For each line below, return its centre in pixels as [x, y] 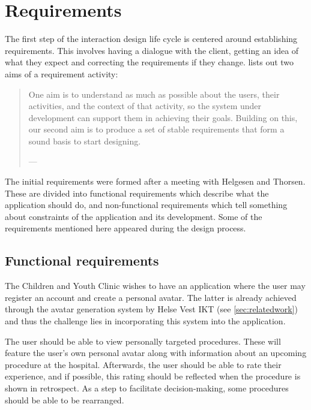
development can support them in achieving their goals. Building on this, [163, 117]
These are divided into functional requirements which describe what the [137, 193]
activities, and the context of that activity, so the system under [145, 106]
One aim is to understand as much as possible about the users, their [154, 94]
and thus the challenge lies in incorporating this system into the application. [145, 321]
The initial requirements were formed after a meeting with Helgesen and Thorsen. [155, 181]
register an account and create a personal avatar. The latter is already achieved [151, 297]
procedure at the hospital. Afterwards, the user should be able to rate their [143, 364]
